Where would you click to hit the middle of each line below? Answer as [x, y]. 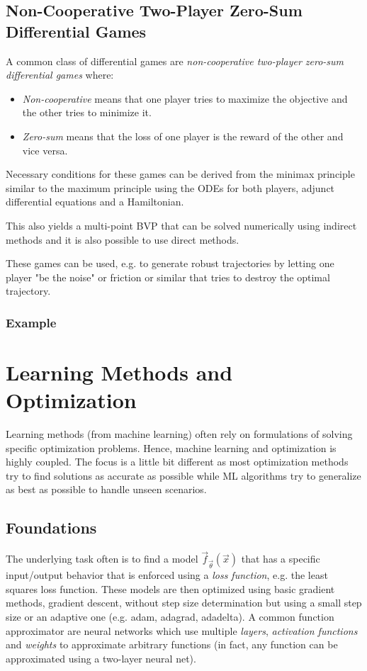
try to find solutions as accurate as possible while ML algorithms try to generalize [183, 475]
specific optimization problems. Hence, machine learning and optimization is [171, 447]
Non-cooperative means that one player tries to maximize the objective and [185, 98]
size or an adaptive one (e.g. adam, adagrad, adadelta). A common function [170, 616]
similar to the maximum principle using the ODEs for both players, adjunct [170, 187]
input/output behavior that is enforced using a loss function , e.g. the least [167, 575]
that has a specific [281, 559]
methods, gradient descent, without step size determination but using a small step [184, 603]
